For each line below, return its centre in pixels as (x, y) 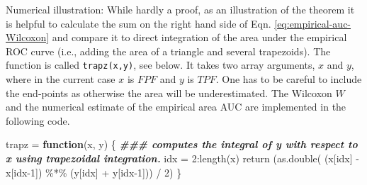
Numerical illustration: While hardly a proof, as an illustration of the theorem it (180, 9)
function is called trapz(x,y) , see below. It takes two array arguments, (160, 65)
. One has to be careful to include (289, 79)
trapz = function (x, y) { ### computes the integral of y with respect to (182, 144)
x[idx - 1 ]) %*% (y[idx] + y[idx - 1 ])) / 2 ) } (94, 172)
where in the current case (61, 79)
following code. (38, 120)
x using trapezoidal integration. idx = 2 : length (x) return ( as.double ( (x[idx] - (182, 158)
